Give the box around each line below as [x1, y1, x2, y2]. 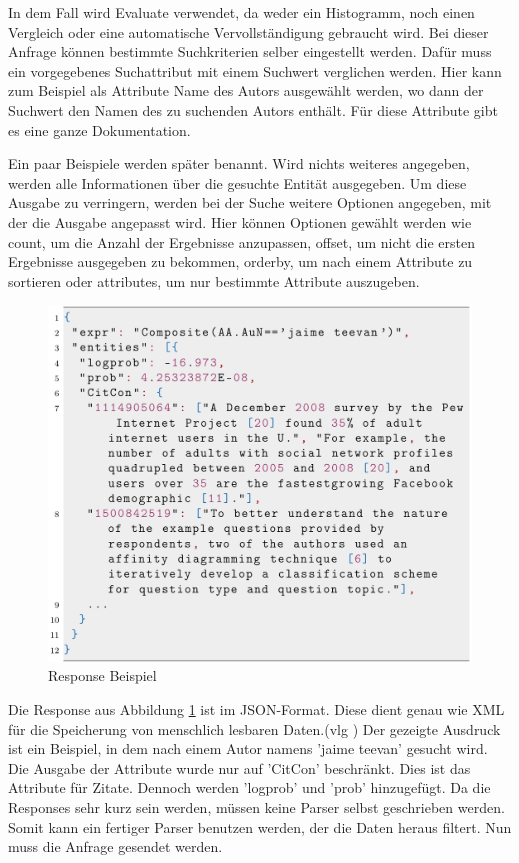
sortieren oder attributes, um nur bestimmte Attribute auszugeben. [8, 270, 420, 291]
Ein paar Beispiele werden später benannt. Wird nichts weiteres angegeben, [8, 153, 470, 174]
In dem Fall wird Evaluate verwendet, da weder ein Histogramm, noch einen [8, 2, 475, 22]
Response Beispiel [48, 665, 157, 686]
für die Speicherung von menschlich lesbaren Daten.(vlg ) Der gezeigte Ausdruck [8, 718, 501, 739]
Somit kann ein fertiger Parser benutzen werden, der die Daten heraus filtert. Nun [8, 816, 512, 837]
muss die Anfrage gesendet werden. [8, 836, 223, 857]
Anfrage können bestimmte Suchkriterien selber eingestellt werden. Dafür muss [8, 41, 492, 62]
